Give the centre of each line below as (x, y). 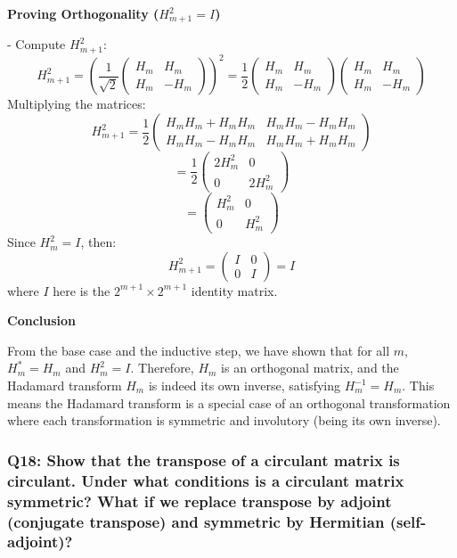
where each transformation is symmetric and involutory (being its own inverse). (224, 420)
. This (418, 386)
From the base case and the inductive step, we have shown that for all (199, 350)
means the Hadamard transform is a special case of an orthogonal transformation (229, 402)
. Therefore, (162, 368)
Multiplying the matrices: (77, 104)
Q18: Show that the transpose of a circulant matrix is (204, 460)
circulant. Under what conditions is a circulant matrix (206, 480)
